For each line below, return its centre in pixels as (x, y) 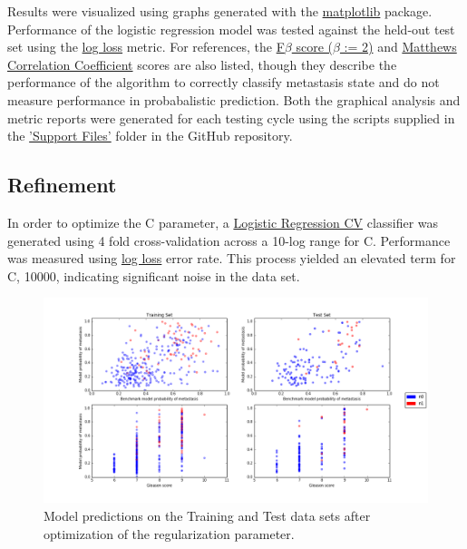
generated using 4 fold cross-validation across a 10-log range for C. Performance (229, 240)
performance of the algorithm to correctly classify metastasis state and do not (224, 82)
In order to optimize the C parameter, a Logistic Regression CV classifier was (223, 222)
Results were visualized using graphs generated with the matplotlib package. (220, 11)
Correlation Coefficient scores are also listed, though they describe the (202, 64)
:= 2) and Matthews (400, 47)
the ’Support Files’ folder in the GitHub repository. (150, 136)
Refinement (62, 185)
